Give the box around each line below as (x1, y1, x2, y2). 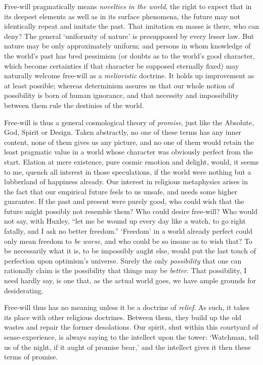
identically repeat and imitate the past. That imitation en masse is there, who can (4, 21, 259, 31)
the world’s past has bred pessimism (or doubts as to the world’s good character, (4, 50, 255, 61)
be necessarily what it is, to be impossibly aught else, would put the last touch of (4, 245, 256, 256)
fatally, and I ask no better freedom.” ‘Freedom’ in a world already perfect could (4, 226, 252, 236)
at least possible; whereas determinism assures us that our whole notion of (4, 80, 235, 90)
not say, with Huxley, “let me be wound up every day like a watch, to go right (4, 216, 246, 226)
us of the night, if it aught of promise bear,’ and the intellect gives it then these (4, 341, 251, 352)
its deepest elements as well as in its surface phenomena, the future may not (4, 11, 240, 21)
